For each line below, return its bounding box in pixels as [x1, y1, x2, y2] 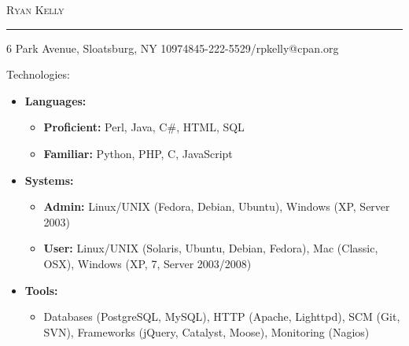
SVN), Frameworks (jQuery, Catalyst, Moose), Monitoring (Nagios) [43, 323, 370, 340]
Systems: [24, 171, 74, 188]
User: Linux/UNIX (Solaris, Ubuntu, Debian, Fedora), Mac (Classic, [43, 240, 378, 256]
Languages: [24, 92, 87, 109]
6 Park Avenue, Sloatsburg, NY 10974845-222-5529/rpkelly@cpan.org [6, 39, 339, 56]
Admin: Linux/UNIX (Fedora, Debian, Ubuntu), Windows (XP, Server [43, 198, 390, 215]
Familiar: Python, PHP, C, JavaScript [43, 145, 233, 161]
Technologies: [6, 66, 70, 83]
